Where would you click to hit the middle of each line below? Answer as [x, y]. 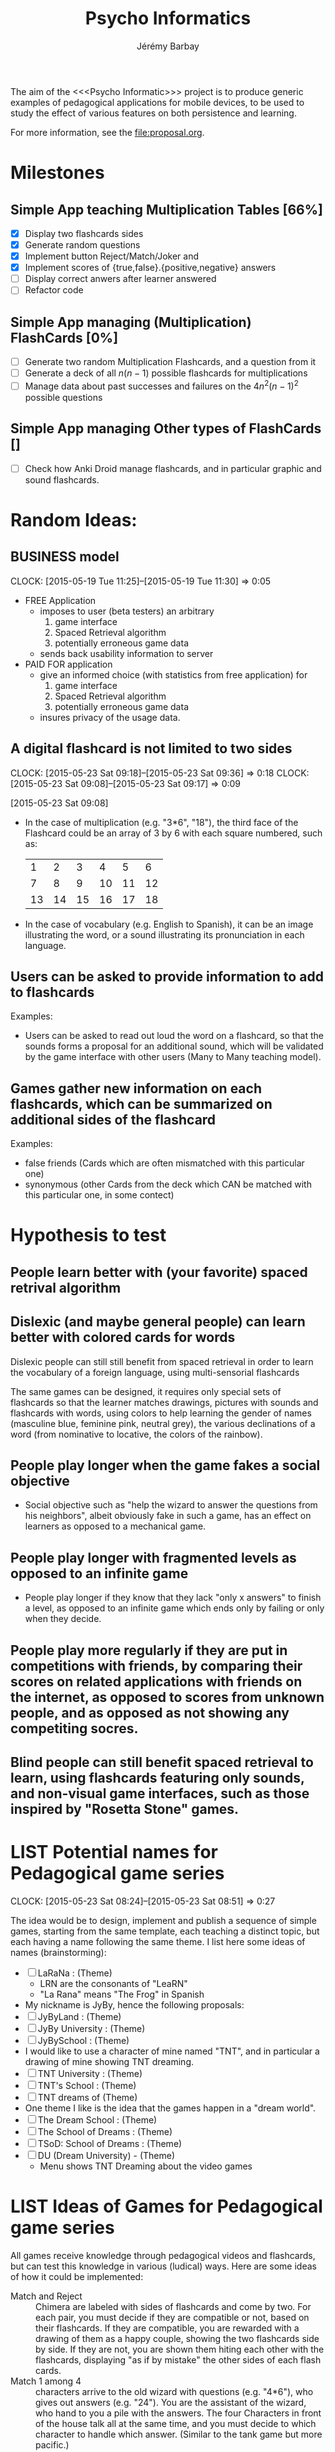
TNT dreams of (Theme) [87, 2098]
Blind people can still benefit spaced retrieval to [162, 1762]
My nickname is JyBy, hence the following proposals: [134, 2005]
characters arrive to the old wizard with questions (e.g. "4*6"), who [174, 2391]
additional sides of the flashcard [113, 1119]
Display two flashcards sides [84, 233]
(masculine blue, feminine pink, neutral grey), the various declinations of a [163, 1423]
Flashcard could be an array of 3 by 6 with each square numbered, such [173, 833]
